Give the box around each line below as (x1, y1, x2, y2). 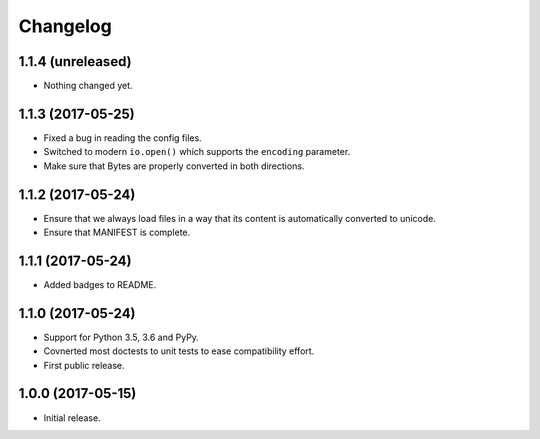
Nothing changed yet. (43, 80, 134, 92)
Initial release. (43, 411, 101, 424)
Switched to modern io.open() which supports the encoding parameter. (43, 146, 351, 158)
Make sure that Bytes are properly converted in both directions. (43, 160, 305, 172)
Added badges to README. (43, 278, 157, 290)
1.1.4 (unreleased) (18, 53, 132, 70)
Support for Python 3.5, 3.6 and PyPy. (43, 331, 200, 343)
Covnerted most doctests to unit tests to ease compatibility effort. (43, 345, 315, 357)
